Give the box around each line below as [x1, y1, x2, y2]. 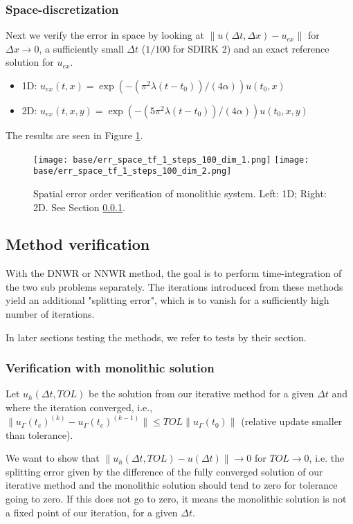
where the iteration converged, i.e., [6, 400, 153, 415]
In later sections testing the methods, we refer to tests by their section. [6, 329, 307, 344]
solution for [6, 55, 54, 69]
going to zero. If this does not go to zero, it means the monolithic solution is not [6, 491, 347, 506]
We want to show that [6, 451, 100, 465]
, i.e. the [309, 451, 345, 465]
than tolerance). [6, 427, 73, 442]
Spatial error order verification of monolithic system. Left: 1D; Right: [33, 186, 327, 200]
